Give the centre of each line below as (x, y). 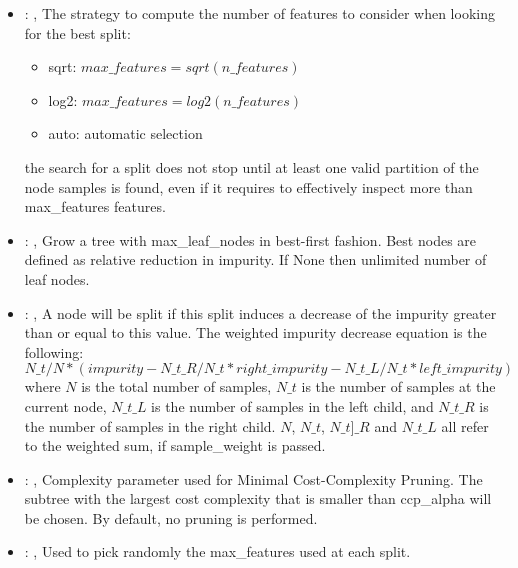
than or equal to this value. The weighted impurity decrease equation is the (255, 332)
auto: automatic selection (125, 133)
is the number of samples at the (398, 386)
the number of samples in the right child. (150, 425)
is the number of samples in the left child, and (292, 405)
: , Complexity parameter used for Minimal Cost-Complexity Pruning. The (253, 478)
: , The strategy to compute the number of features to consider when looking (259, 13)
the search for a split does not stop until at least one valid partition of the (251, 166)
